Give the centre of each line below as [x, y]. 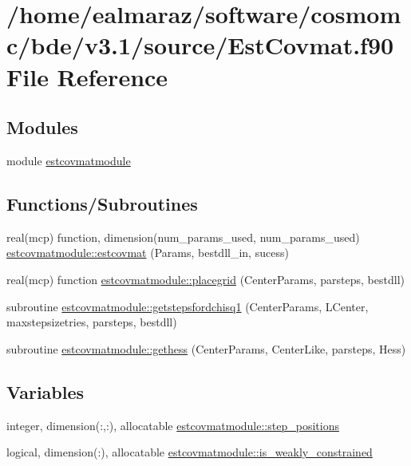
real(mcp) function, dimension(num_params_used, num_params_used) [183, 237]
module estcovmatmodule [69, 160]
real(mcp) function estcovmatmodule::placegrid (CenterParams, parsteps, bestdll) [205, 279]
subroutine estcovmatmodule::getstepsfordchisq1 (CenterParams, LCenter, [188, 306]
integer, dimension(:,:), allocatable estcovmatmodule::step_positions [173, 425]
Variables [45, 391]
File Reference [87, 76]
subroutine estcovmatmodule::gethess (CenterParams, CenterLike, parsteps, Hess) [206, 348]
